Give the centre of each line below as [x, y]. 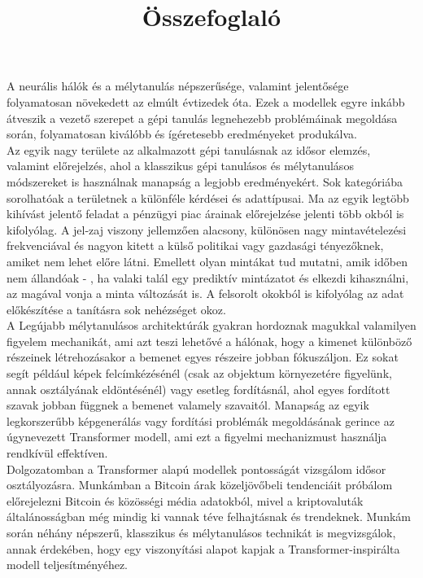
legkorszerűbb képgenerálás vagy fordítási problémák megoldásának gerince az [201, 420]
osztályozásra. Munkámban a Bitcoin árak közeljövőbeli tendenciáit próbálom [200, 485]
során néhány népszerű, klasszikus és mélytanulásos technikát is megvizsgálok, [201, 532]
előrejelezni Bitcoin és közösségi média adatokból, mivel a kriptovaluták [185, 500]
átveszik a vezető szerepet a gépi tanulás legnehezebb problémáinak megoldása [202, 118]
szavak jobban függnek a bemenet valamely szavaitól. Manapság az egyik [188, 405]
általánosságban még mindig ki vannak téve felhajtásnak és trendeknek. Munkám [209, 517]
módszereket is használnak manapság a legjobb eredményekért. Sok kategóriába [205, 181]
